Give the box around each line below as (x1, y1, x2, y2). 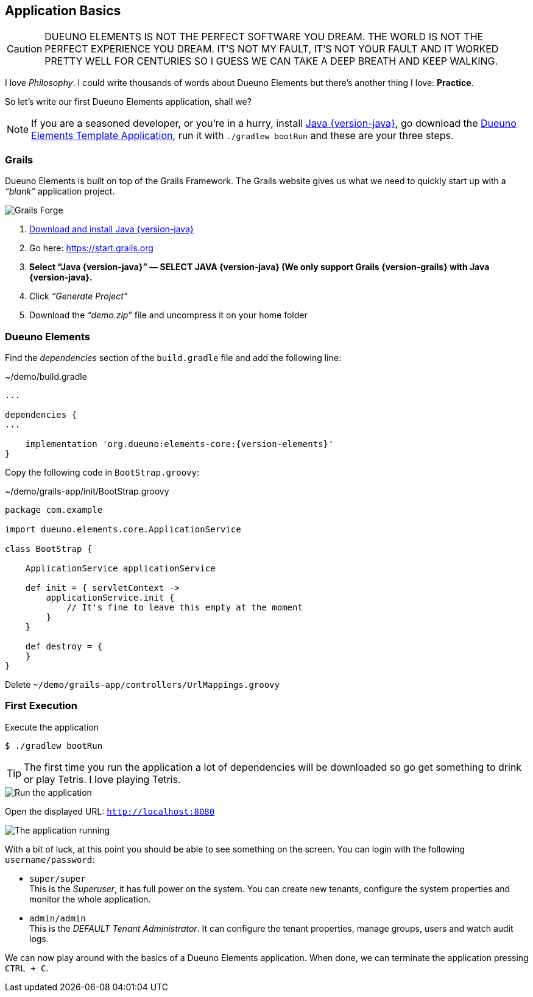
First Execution (5, 699, 78, 712)
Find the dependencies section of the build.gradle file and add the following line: (5, 352, 341, 363)
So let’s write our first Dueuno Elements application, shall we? (5, 96, 252, 107)
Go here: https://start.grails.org (29, 243, 154, 254)
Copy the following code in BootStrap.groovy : (5, 466, 199, 477)
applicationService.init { (46, 592, 175, 602)
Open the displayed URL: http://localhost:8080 (5, 806, 215, 817)
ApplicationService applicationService (25, 563, 216, 573)
